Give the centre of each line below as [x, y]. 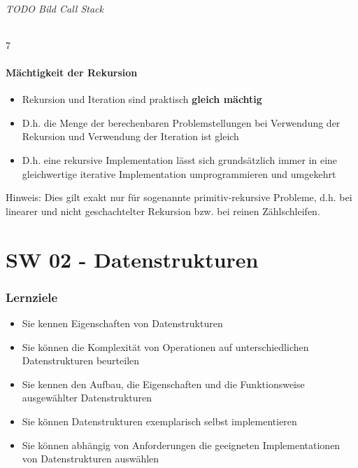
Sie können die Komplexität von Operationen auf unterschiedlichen [165, 346]
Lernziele [32, 297]
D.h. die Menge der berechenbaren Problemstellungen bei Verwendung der [181, 122]
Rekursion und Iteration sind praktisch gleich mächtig [142, 99]
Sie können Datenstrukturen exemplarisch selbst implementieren [159, 421]
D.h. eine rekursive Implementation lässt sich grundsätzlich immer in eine [180, 159]
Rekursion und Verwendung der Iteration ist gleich [130, 136]
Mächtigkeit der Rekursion [72, 72]
